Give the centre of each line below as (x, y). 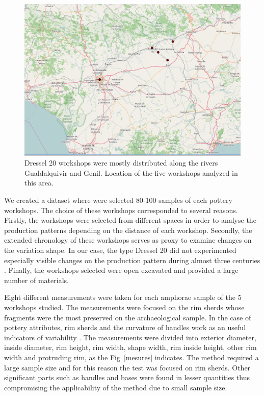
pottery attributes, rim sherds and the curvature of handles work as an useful (125, 327)
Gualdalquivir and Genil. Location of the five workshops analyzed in (131, 172)
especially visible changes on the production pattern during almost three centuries (132, 260)
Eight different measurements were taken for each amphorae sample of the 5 (123, 297)
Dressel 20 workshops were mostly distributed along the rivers (121, 163)
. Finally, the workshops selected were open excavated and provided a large (121, 270)
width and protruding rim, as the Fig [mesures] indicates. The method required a (131, 357)
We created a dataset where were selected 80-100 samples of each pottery (118, 200)
